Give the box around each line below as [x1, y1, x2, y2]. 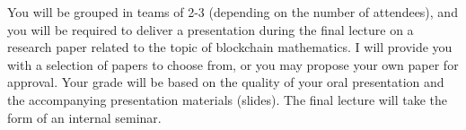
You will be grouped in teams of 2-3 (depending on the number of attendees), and [7, 3, 458, 21]
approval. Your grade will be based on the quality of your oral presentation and [7, 73, 444, 91]
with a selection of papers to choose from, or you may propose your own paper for [7, 55, 459, 74]
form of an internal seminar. [7, 108, 162, 126]
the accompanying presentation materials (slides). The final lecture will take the [7, 90, 448, 108]
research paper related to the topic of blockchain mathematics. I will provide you [7, 38, 453, 56]
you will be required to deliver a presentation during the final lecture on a [7, 20, 414, 39]
